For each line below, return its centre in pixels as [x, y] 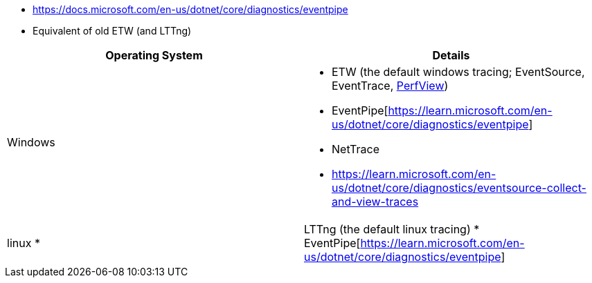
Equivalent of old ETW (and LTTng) [112, 31]
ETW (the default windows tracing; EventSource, [458, 72]
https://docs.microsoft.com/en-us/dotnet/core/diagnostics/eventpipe [190, 9]
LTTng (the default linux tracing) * [392, 229]
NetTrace [356, 149]
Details [451, 55]
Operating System [154, 55]
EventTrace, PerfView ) [390, 86]
